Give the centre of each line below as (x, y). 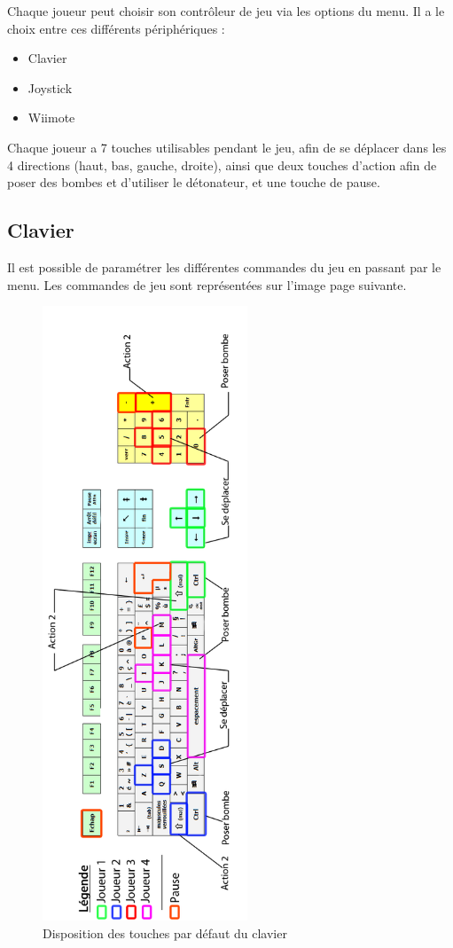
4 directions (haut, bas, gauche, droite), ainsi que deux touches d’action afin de (222, 165)
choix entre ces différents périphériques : (116, 28)
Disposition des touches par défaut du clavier (165, 933)
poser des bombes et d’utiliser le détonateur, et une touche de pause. (194, 182)
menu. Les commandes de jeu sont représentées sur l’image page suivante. (207, 284)
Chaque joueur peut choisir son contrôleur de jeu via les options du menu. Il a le (226, 11)
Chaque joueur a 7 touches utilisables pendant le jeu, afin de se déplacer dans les (227, 147)
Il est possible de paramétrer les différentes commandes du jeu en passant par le (224, 266)
